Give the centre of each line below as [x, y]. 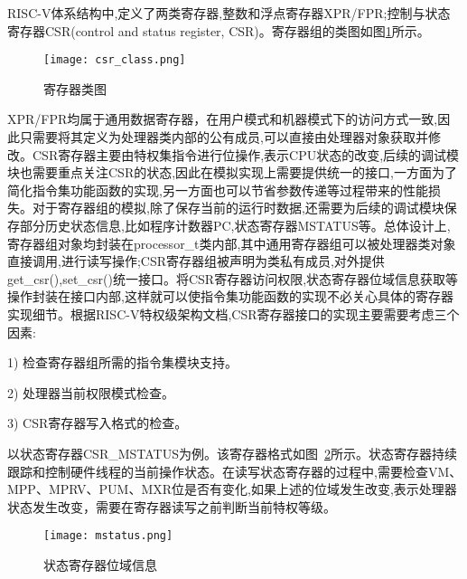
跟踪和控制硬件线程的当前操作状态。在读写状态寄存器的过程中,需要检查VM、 [235, 471]
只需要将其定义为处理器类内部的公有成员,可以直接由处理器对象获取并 [224, 137]
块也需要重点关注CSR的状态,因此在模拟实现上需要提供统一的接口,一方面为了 [232, 172]
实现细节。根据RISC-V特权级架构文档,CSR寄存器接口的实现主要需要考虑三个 [233, 313]
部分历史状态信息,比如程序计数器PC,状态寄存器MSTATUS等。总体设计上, [235, 225]
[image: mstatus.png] [108, 536]
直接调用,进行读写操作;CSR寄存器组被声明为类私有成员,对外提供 [196, 261]
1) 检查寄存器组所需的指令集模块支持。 [123, 362]
